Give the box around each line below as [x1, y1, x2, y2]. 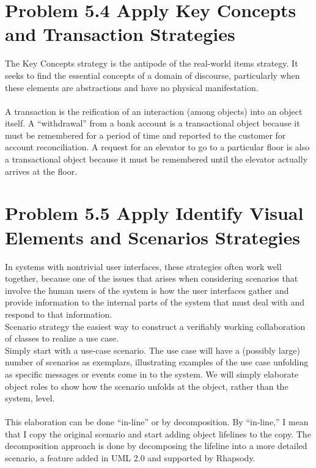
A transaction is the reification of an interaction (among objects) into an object [5, 104, 303, 117]
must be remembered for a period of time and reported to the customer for [5, 128, 286, 141]
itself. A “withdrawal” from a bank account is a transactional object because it [5, 117, 300, 130]
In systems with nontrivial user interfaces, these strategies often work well [5, 260, 282, 272]
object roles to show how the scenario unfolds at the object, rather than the [5, 379, 288, 392]
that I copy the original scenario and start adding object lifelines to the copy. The [5, 427, 311, 440]
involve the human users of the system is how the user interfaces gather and [5, 283, 289, 296]
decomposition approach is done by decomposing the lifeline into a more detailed [5, 439, 307, 452]
